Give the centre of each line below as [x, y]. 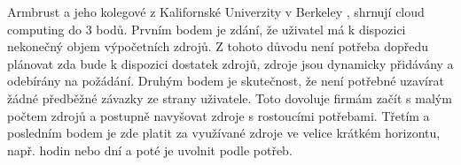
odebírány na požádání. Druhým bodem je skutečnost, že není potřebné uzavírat [226, 81]
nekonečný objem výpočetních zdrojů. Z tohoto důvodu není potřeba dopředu [218, 46]
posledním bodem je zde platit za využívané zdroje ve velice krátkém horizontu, [224, 133]
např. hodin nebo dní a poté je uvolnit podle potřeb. [150, 150]
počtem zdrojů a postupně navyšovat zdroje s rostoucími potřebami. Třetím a [219, 115]
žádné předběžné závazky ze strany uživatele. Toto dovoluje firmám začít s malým [230, 97]
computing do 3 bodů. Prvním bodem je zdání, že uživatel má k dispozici [207, 29]
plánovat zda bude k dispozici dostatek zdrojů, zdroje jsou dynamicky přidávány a [230, 63]
